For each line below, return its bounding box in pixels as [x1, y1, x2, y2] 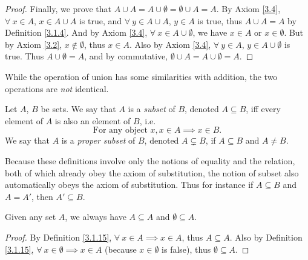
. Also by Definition [229, 230, 303, 243]
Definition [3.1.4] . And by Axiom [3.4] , [5, 26, 148, 39]
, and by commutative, [84, 50, 168, 62]
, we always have [65, 210, 126, 223]
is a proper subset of [61, 134, 136, 147]
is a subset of [128, 102, 175, 115]
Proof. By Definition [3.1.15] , [5, 230, 112, 243]
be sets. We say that [41, 102, 116, 115]
